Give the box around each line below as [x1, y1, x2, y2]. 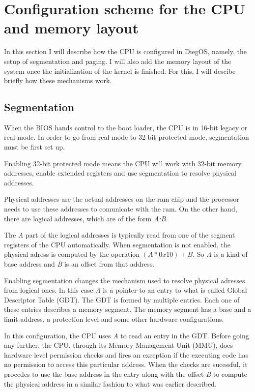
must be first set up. [4, 142, 65, 152]
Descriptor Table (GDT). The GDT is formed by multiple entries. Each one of [4, 294, 240, 304]
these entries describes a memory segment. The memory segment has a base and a [4, 304, 252, 314]
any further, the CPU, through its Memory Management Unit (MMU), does [4, 340, 233, 350]
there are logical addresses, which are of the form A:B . [4, 213, 168, 223]
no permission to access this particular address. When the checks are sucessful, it [4, 359, 248, 369]
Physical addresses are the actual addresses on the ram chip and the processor [4, 194, 239, 204]
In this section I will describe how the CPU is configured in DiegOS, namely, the [4, 46, 247, 57]
